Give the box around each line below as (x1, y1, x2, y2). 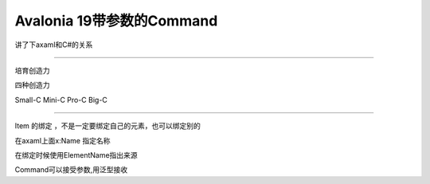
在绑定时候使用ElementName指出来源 (14, 150, 139, 159)
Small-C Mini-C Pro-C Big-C (14, 95, 107, 104)
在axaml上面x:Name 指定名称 (14, 135, 111, 145)
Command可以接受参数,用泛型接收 (14, 165, 127, 174)
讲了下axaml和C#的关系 (14, 40, 93, 49)
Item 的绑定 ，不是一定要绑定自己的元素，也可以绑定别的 (14, 121, 201, 131)
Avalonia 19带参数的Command (14, 12, 218, 29)
